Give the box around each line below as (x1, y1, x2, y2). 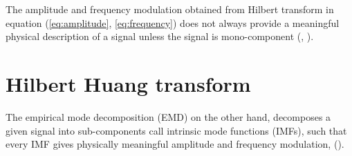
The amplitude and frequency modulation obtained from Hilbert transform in (6, 2, 334, 16)
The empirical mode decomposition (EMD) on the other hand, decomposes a (6, 109, 331, 124)
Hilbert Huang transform (6, 69, 251, 97)
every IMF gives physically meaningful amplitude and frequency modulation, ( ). (6, 137, 344, 151)
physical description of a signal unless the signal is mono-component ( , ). (6, 29, 314, 43)
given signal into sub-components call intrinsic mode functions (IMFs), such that (6, 123, 347, 137)
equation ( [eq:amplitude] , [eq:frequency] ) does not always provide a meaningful (6, 15, 340, 30)
